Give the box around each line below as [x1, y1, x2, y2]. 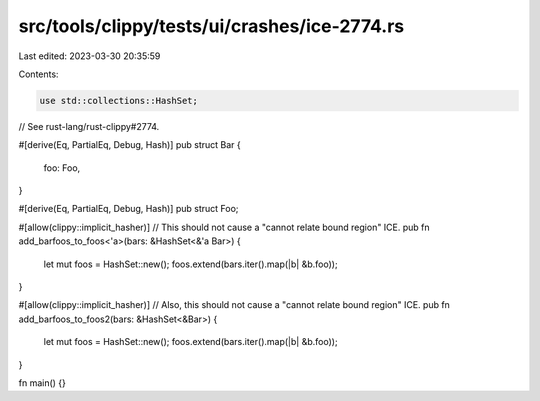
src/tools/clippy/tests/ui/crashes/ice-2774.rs [18, 15, 405, 37]
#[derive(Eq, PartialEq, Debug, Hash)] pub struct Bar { [18, 139, 241, 151]
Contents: [18, 68, 59, 80]
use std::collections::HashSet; [39, 95, 199, 106]
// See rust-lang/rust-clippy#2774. [18, 120, 160, 132]
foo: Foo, [43, 161, 81, 174]
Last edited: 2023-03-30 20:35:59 [18, 50, 161, 62]
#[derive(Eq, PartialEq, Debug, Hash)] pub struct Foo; [18, 203, 239, 215]
